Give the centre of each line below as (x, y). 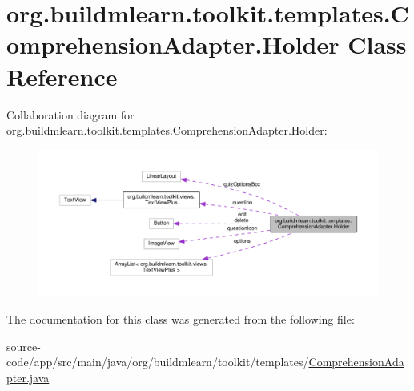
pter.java (28, 377)
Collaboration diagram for (70, 114)
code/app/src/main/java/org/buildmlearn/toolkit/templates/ (158, 362)
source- (24, 346)
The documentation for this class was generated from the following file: (181, 319)
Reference (62, 76)
